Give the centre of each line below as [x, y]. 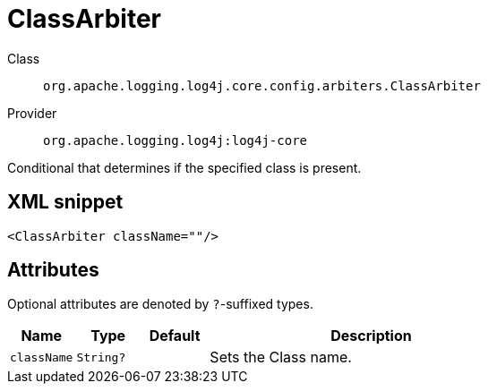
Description [371, 336]
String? [101, 357]
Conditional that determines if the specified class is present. [184, 167]
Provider [32, 113]
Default [175, 336]
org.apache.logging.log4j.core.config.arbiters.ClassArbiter [262, 85]
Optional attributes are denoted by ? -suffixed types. [160, 304]
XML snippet [65, 202]
